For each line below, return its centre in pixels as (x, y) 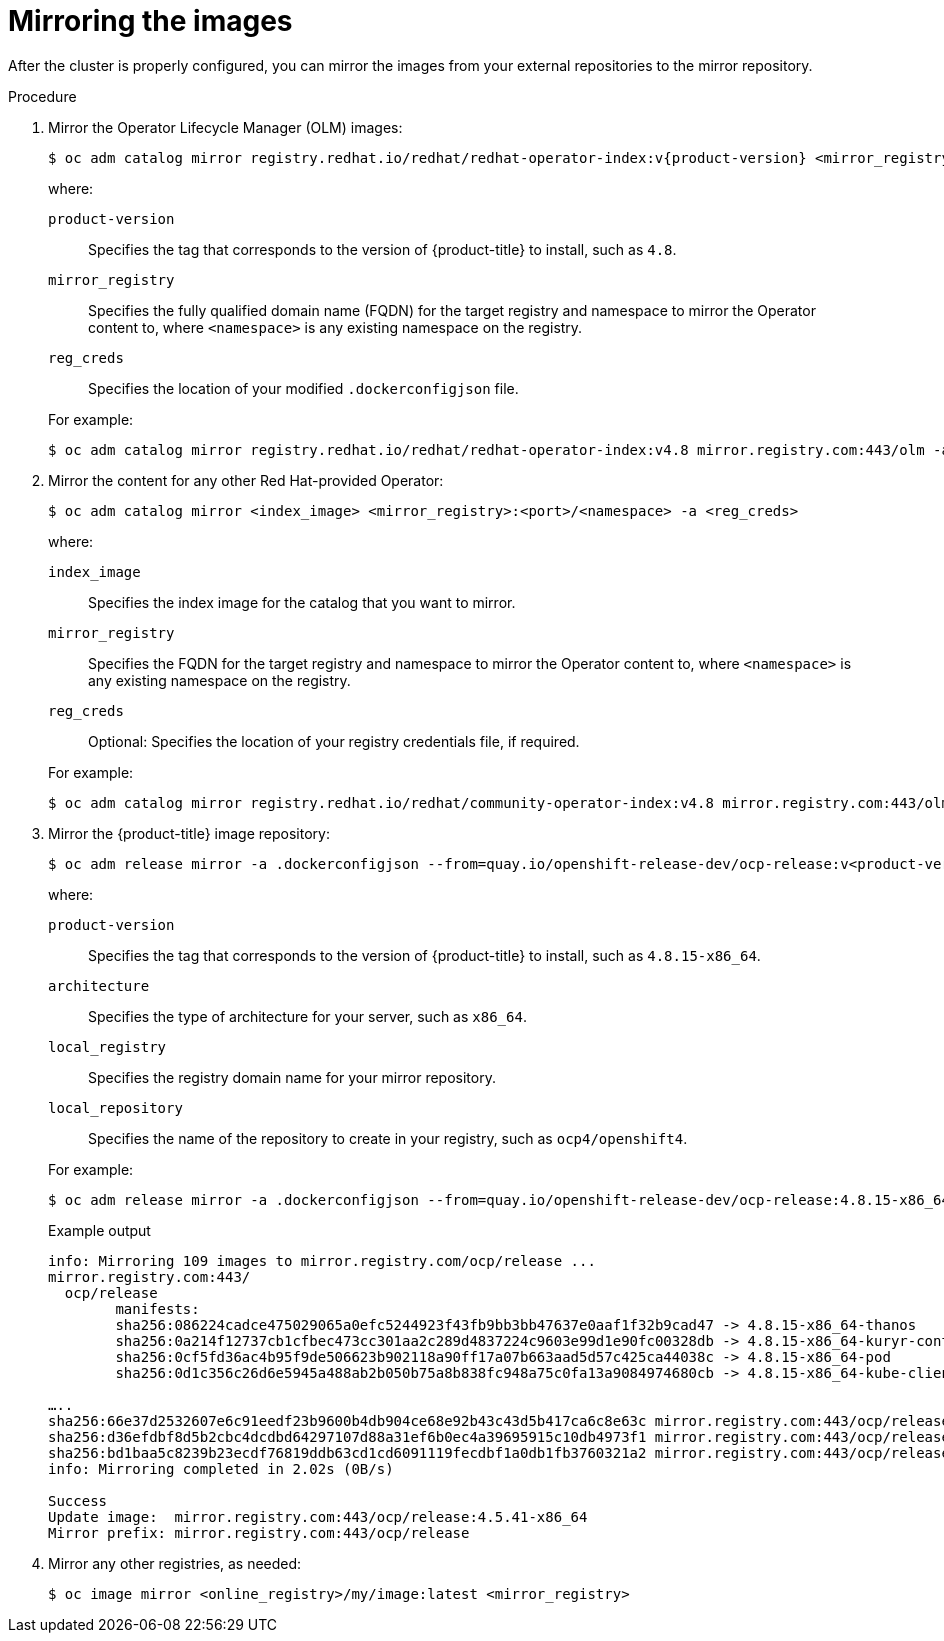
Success (78, 1500)
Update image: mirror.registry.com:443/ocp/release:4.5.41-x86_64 (318, 1516)
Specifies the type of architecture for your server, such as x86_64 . (307, 1016)
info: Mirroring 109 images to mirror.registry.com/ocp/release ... (322, 1260)
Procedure (42, 96)
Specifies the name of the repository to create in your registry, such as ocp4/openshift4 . (388, 1138)
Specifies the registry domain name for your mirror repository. (292, 1077)
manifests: (157, 1308)
